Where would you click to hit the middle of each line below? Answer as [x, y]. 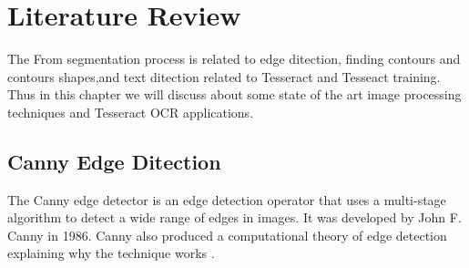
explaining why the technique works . [111, 253]
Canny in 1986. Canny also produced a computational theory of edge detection [227, 235]
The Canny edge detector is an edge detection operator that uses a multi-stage [227, 199]
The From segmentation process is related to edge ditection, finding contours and [234, 59]
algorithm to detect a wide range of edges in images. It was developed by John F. [234, 217]
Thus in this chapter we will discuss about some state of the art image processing [234, 94]
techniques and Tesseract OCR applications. [131, 112]
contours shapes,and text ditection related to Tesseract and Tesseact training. [224, 76]
